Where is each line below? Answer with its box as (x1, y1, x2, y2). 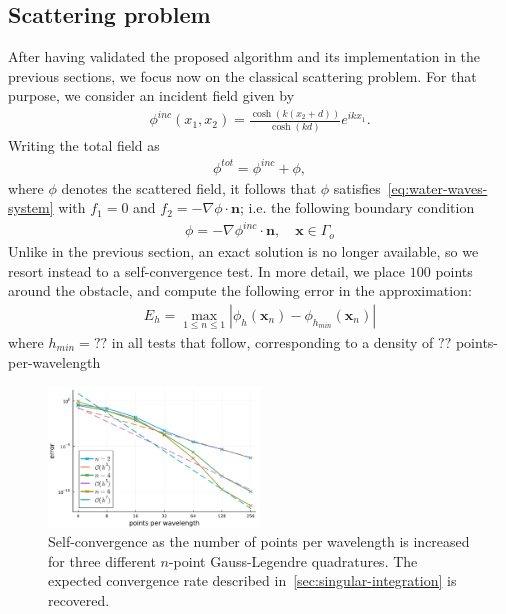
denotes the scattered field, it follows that (61, 177, 317, 198)
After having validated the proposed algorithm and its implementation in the (8, 46, 481, 67)
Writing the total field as (8, 134, 160, 155)
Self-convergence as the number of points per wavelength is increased (48, 531, 470, 552)
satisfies (333, 177, 381, 198)
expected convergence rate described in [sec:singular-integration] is (48, 570, 457, 591)
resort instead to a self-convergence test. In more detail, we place (8, 260, 406, 281)
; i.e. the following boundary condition (240, 197, 475, 218)
